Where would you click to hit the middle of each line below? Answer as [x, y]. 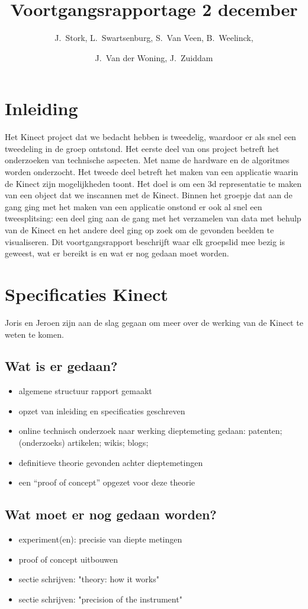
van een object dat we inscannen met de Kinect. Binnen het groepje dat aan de [149, 195]
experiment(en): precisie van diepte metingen [100, 539]
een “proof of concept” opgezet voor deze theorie [107, 482]
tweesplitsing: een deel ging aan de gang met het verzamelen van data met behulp [153, 218]
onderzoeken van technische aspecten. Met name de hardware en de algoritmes [147, 160]
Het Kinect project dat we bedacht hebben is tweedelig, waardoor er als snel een [150, 137]
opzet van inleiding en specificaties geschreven [102, 410]
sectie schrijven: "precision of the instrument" [100, 599]
